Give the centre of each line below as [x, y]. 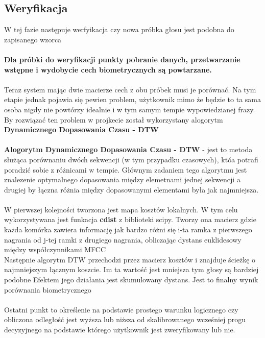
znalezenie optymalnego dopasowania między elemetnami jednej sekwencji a [122, 179]
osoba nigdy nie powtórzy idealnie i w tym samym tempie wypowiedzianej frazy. [130, 109]
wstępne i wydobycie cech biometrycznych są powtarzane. [108, 69]
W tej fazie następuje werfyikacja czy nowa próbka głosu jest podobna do [119, 29]
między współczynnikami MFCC [55, 249]
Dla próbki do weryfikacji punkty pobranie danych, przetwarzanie [122, 59]
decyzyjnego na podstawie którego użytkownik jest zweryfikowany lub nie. [120, 330]
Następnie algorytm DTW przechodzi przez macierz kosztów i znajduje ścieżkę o [130, 259]
